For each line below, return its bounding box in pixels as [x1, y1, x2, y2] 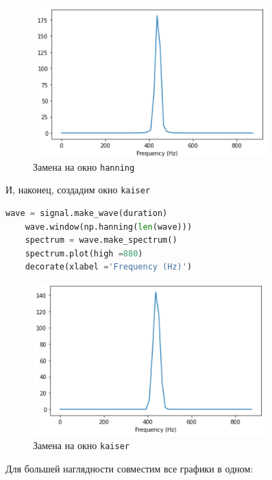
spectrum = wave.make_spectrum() [25, 235, 177, 245]
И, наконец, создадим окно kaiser [5, 182, 151, 197]
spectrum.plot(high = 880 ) [25, 248, 143, 259]
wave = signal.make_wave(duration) [5, 208, 168, 218]
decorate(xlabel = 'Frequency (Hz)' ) [25, 262, 193, 272]
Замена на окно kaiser [33, 438, 129, 453]
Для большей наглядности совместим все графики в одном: [5, 461, 254, 476]
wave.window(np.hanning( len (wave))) [25, 221, 193, 232]
